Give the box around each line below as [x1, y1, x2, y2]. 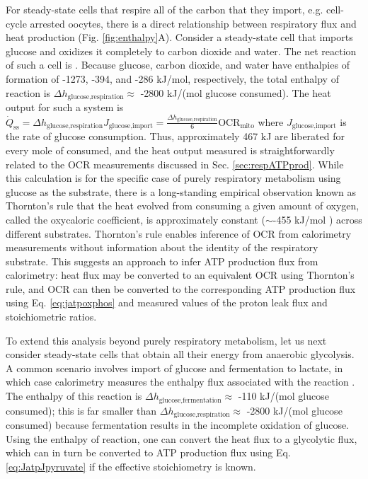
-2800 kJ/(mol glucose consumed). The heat [140, 85, 331, 100]
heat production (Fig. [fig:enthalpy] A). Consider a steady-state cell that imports [6, 30, 353, 45]
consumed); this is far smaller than [6, 403, 157, 417]
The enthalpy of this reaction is [6, 388, 142, 403]
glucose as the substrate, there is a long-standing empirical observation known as [6, 184, 357, 199]
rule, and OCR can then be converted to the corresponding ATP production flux [6, 281, 356, 296]
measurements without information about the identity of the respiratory [6, 240, 318, 255]
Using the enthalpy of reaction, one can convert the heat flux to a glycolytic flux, [6, 431, 357, 446]
